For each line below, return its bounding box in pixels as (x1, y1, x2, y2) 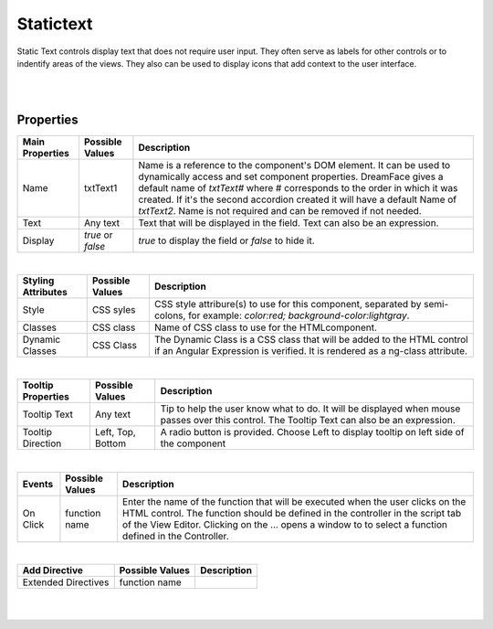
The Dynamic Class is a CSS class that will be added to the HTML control (153, 334, 469, 346)
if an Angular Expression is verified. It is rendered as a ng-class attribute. (153, 345, 467, 357)
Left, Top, (94, 426, 136, 439)
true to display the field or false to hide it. (138, 234, 315, 247)
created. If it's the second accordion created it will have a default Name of (138, 193, 456, 206)
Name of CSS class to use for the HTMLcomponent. (153, 321, 378, 334)
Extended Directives (22, 576, 110, 589)
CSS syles (91, 304, 136, 316)
